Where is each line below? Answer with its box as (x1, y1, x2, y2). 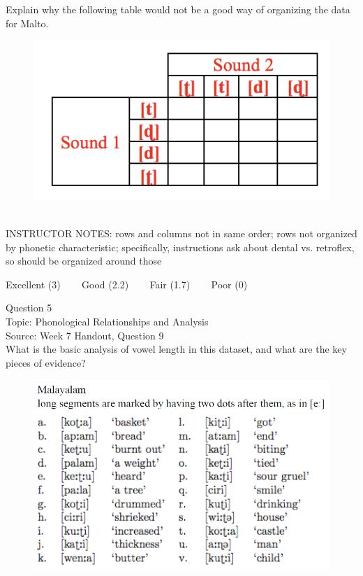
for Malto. (6, 15, 49, 30)
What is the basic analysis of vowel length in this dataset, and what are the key (6, 342, 347, 356)
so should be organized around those (6, 253, 162, 268)
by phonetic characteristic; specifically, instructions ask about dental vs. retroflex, (6, 239, 355, 254)
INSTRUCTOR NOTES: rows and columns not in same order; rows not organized (6, 225, 357, 240)
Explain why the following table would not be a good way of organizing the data (6, 2, 350, 16)
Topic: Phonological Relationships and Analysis (6, 314, 209, 328)
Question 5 (6, 300, 52, 315)
